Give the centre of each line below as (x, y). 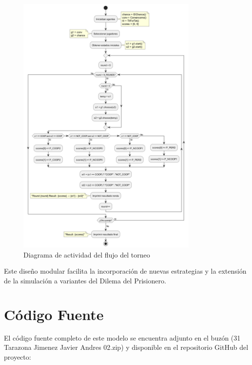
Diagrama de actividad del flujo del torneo (87, 254)
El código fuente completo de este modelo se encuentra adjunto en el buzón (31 (122, 337)
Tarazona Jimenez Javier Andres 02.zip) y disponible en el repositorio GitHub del (126, 347)
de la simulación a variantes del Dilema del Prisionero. (85, 280)
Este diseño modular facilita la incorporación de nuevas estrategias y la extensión (125, 271)
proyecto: (18, 356)
